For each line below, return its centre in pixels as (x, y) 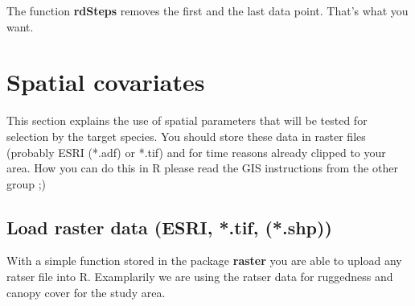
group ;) (27, 183)
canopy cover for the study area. (86, 292)
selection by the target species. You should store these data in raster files (186, 136)
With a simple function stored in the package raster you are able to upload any (204, 261)
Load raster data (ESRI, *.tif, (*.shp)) (169, 227)
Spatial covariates (106, 82)
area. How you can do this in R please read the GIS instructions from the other (202, 168)
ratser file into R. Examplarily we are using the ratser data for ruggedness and (200, 277)
